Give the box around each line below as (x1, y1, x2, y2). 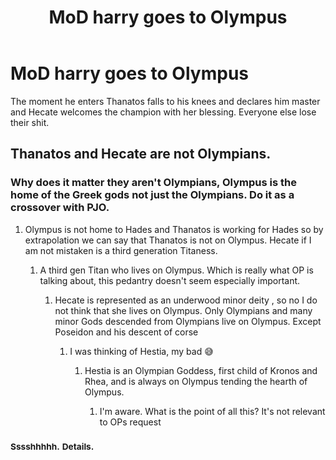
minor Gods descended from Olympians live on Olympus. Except (54, 315, 322, 327)
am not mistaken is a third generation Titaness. (24, 244, 218, 256)
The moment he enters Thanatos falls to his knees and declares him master (10, 95, 321, 107)
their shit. (10, 116, 50, 128)
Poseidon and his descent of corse (54, 326, 199, 338)
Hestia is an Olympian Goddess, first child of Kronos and (84, 364, 318, 376)
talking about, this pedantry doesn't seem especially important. (39, 274, 301, 286)
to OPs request (99, 416, 162, 428)
